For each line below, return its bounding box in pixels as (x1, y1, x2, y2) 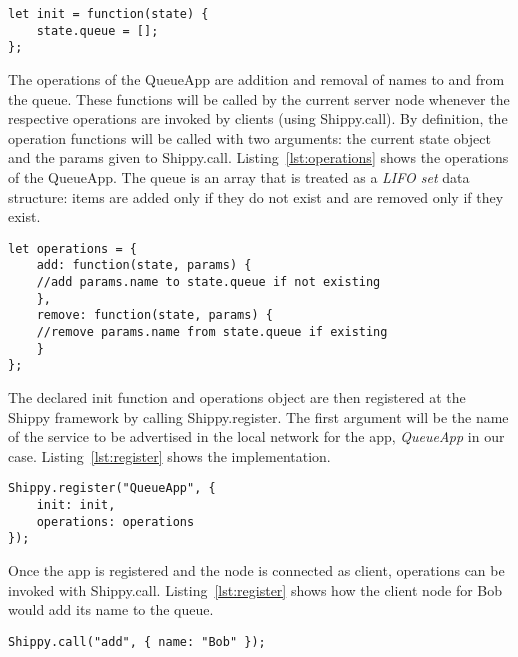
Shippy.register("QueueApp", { (8, 481, 216, 496)
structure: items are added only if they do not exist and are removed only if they (8, 186, 504, 207)
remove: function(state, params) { (36, 308, 273, 323)
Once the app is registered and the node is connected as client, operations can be (8, 559, 505, 580)
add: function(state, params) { (36, 258, 252, 273)
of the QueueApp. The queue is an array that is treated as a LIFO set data (8, 166, 470, 187)
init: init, (36, 498, 116, 512)
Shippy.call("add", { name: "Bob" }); (8, 634, 266, 649)
